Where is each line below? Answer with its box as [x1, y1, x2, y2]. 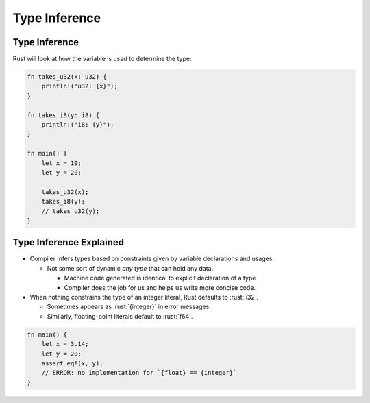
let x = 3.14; [41, 340, 89, 348]
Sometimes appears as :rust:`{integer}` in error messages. [47, 302, 212, 311]
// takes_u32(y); [41, 207, 100, 215]
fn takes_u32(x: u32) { [27, 73, 108, 81]
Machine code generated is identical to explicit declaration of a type [64, 274, 256, 282]
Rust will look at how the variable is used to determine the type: [12, 55, 192, 63]
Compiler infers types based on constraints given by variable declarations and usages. [29, 254, 274, 263]
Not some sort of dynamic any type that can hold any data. [47, 264, 214, 272]
